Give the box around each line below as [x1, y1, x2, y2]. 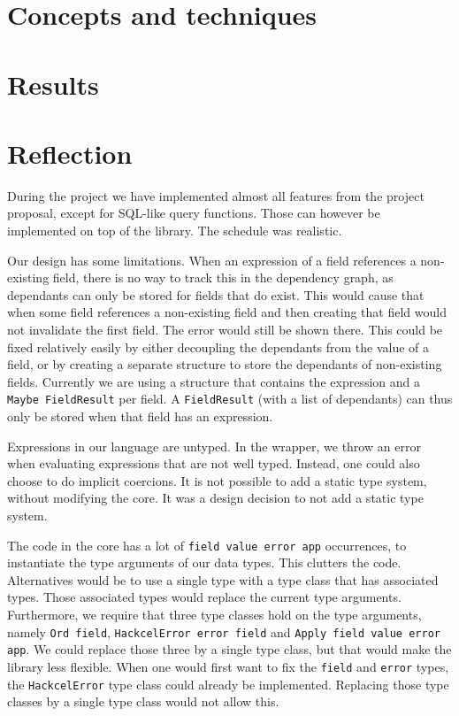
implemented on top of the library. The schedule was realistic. [7, 221, 342, 240]
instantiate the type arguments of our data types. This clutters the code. [7, 553, 402, 572]
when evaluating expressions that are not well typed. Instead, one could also [7, 454, 420, 473]
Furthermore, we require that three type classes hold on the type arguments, [7, 605, 422, 624]
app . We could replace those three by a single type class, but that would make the [7, 640, 452, 658]
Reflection [7, 135, 133, 171]
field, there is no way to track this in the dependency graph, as [52, 268, 394, 287]
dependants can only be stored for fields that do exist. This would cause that [7, 285, 425, 304]
